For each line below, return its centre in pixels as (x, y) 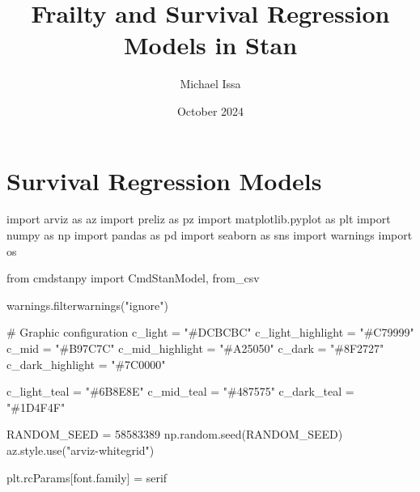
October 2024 (210, 110)
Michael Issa (210, 84)
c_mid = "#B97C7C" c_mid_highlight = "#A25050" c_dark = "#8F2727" (195, 348)
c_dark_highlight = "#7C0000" (86, 364)
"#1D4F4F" (36, 407)
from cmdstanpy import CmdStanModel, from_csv (133, 278)
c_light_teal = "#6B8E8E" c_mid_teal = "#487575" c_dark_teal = (180, 391)
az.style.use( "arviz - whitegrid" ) (81, 450)
